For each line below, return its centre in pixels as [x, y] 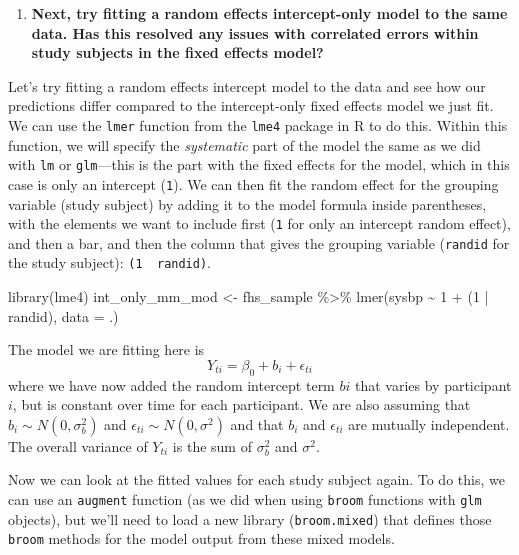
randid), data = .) [63, 315]
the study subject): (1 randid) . [109, 262]
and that [257, 423]
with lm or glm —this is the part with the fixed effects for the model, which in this [259, 164]
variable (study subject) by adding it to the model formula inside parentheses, [247, 203]
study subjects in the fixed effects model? [177, 52]
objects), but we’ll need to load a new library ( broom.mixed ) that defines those [250, 518]
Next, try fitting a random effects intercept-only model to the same [269, 13]
